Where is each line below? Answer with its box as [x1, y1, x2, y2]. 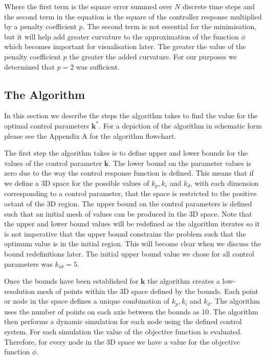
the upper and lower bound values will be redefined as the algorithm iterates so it [4, 218, 260, 229]
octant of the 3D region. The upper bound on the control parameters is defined [4, 198, 252, 208]
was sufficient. [76, 61, 120, 72]
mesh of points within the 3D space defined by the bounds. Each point [37, 285, 259, 296]
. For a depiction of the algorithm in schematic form [99, 120, 262, 131]
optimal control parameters [4, 120, 90, 131]
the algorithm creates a [147, 276, 220, 286]
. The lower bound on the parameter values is [108, 157, 251, 168]
